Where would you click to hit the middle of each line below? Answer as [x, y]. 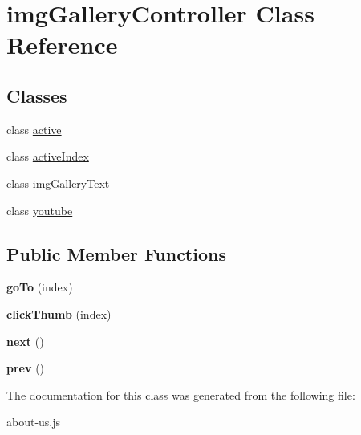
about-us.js [34, 422]
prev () [26, 368]
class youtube [40, 210]
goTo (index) [40, 287]
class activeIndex [48, 156]
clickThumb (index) [59, 313]
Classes [37, 95]
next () [25, 341]
